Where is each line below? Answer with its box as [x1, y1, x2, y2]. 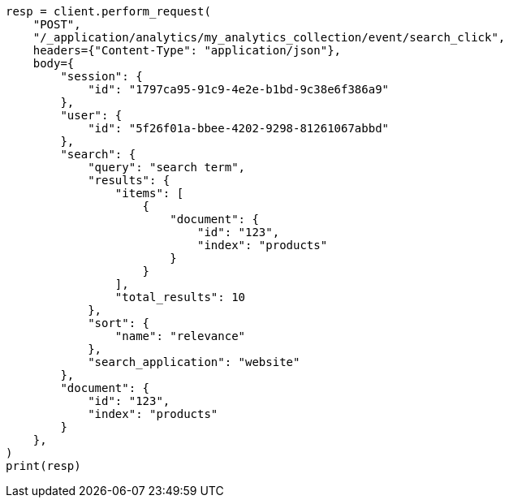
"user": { [60, 109, 123, 122]
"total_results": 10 [114, 291, 246, 304]
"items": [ [114, 187, 184, 200]
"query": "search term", [88, 161, 246, 174]
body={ [32, 57, 75, 70]
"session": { [60, 70, 143, 83]
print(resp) [6, 459, 81, 472]
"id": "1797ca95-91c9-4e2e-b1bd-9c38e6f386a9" [88, 83, 390, 96]
